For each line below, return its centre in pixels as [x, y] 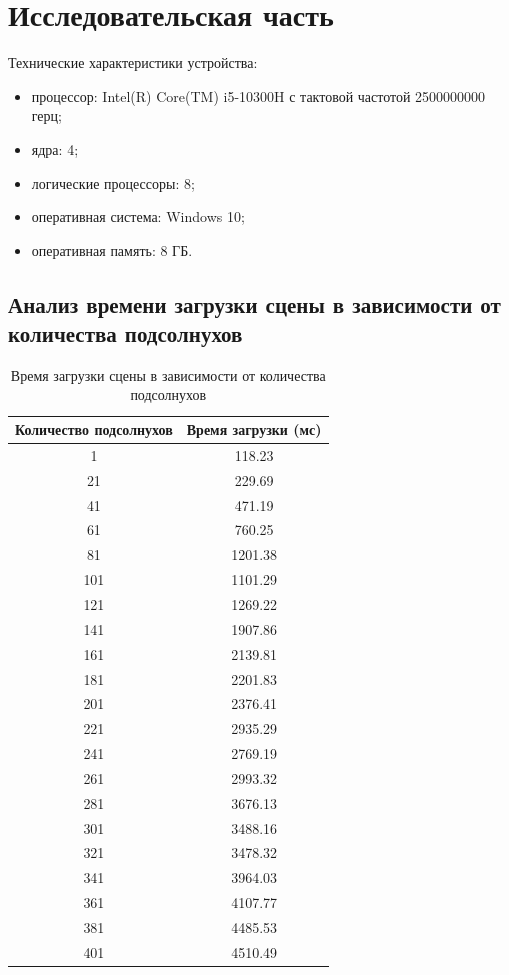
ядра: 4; [55, 148]
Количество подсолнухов [94, 429]
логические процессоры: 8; [113, 182]
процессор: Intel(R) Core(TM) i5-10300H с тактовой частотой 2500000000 [258, 95]
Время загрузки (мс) [254, 429]
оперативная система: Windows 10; [138, 216]
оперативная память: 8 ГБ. [112, 249]
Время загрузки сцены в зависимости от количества [168, 374]
